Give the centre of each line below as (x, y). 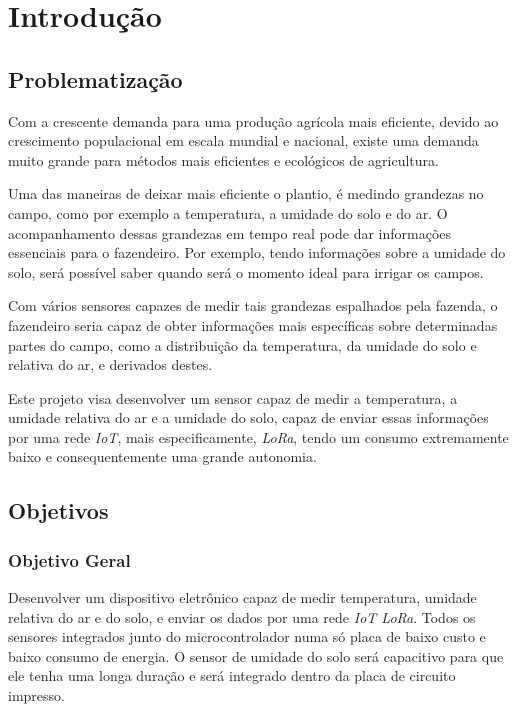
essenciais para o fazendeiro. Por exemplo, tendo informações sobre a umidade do (257, 252)
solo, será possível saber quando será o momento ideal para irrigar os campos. (246, 271)
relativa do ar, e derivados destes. (110, 364)
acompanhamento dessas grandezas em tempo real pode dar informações (230, 232)
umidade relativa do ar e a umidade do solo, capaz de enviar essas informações (248, 417)
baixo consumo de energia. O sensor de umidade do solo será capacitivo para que (256, 655)
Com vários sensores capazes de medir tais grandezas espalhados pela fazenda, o (253, 305)
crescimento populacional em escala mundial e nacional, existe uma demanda (243, 140)
